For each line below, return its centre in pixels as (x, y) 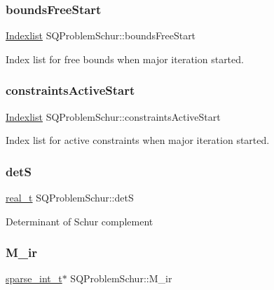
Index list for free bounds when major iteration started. (125, 59)
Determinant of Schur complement (80, 221)
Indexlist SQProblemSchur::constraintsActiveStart (113, 116)
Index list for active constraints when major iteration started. (138, 140)
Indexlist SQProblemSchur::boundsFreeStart (101, 35)
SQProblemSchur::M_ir (121, 278)
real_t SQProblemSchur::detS (70, 198)
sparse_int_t (34, 278)
